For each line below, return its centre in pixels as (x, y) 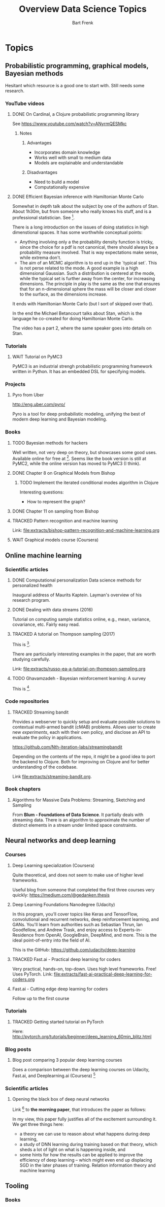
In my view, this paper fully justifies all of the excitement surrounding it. (84, 1119)
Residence (23, 935)
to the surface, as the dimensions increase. (63, 294)
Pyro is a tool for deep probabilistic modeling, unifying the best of (79, 414)
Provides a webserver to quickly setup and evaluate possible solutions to (86, 721)
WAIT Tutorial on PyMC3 (37, 357)
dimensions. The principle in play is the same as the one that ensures (90, 284)
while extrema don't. (40, 258)
